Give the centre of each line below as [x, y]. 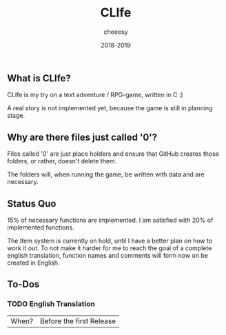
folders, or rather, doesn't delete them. [62, 161]
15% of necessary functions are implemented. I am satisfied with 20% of [110, 220]
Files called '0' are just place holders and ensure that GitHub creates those [113, 154]
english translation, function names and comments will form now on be [108, 255]
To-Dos [23, 284]
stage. [16, 116]
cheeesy [116, 32]
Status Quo [32, 204]
